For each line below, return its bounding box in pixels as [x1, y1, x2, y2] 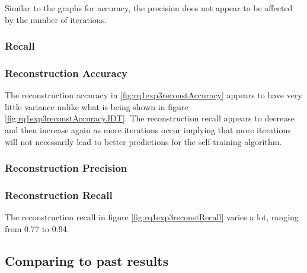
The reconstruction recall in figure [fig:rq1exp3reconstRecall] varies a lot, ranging [5, 211, 299, 223]
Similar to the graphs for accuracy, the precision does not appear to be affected [5, 2, 293, 14]
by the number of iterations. [5, 13, 107, 25]
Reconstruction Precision [5, 160, 127, 175]
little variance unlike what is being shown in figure [5, 100, 188, 113]
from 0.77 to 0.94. [5, 222, 69, 235]
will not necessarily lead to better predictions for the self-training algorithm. [5, 135, 282, 147]
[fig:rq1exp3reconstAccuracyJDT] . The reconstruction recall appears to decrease [5, 112, 295, 124]
